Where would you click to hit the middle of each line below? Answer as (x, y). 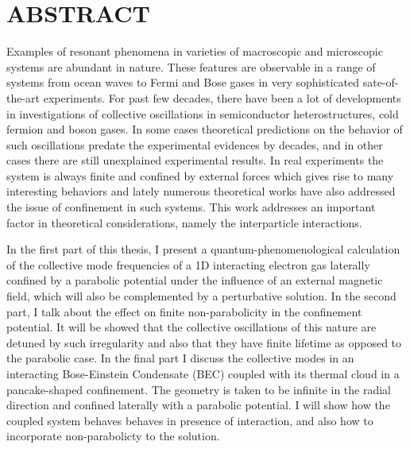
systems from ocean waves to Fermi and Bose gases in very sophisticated (183, 82)
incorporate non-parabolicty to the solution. (113, 436)
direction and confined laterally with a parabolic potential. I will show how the (198, 405)
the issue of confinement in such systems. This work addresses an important (191, 207)
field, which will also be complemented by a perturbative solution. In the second (201, 296)
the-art (23, 97)
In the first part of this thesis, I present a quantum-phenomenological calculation (203, 249)
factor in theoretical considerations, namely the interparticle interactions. (184, 222)
